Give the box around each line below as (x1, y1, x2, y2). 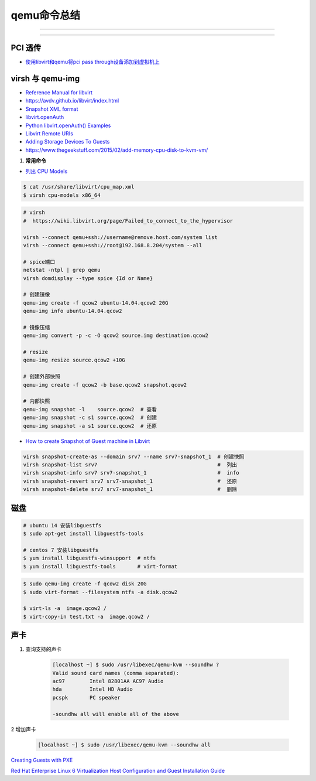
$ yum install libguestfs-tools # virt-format (23, 563, 178, 569)
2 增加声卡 (11, 725, 36, 732)
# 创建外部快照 (23, 373, 61, 380)
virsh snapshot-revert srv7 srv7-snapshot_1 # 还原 (23, 478, 237, 485)
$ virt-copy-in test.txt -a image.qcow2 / (23, 613, 150, 620)
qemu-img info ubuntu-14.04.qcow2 (23, 308, 122, 315)
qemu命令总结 (11, 9, 81, 22)
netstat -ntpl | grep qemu (23, 267, 101, 274)
